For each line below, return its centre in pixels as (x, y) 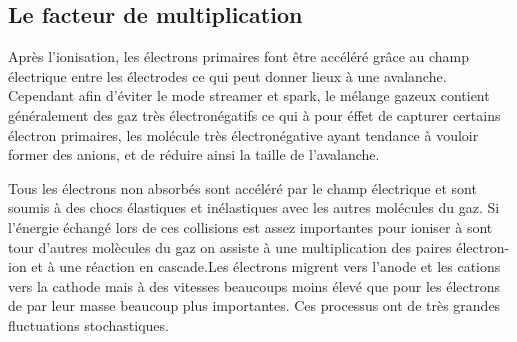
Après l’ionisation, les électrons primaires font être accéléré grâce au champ (239, 56)
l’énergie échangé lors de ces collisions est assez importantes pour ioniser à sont (250, 226)
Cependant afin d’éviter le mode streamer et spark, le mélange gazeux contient (249, 95)
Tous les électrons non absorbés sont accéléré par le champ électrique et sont (242, 187)
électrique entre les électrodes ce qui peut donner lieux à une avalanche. (227, 75)
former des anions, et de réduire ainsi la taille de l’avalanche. (194, 154)
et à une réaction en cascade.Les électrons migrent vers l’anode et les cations (266, 266)
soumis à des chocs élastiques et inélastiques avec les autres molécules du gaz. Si (254, 207)
